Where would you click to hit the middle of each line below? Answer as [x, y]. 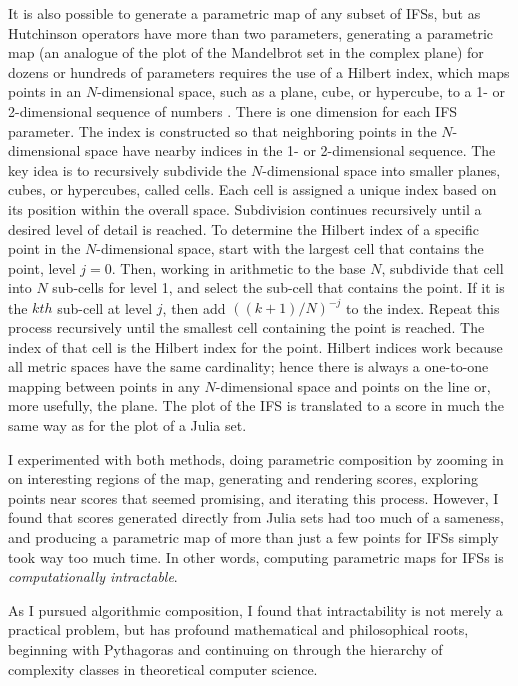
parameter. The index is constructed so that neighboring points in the [222, 130]
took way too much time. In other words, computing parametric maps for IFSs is [256, 556]
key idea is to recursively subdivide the [127, 169]
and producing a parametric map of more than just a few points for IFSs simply [253, 536]
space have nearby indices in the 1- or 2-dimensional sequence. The [290, 150]
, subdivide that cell [442, 267]
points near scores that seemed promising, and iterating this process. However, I [253, 497]
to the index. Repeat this [423, 307]
